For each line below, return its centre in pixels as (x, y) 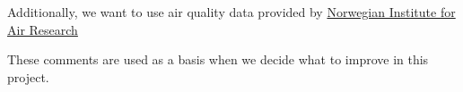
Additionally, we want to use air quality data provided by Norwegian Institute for (231, 12)
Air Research (43, 29)
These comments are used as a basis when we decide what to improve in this (218, 59)
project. (28, 76)
